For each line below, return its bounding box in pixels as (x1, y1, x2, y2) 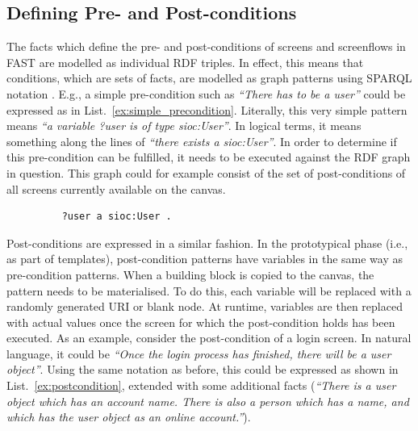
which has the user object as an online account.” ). (6, 408, 251, 425)
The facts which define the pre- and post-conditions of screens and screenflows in (6, 38, 406, 55)
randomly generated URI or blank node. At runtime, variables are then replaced (6, 298, 403, 315)
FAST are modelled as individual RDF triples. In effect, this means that (6, 53, 364, 70)
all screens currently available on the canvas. (6, 180, 226, 197)
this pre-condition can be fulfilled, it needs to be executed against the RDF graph (6, 149, 411, 165)
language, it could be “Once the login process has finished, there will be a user (6, 345, 391, 362)
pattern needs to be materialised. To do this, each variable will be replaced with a (6, 282, 412, 299)
